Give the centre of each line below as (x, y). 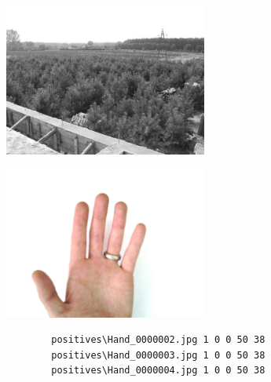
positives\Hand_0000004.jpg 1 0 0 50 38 (158, 371)
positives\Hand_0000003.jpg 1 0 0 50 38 (158, 355)
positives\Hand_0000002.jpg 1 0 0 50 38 (158, 340)
